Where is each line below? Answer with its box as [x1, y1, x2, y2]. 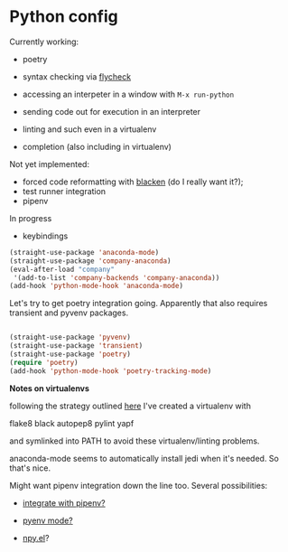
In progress [9, 212, 52, 223]
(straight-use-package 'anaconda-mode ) [9, 248, 160, 257]
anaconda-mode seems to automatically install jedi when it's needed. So [9, 453, 280, 463]
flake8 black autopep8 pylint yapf [9, 417, 135, 428]
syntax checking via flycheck [22, 70, 132, 82]
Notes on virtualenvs [9, 382, 90, 394]
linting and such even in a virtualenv [22, 124, 157, 135]
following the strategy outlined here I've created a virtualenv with [9, 400, 251, 411]
